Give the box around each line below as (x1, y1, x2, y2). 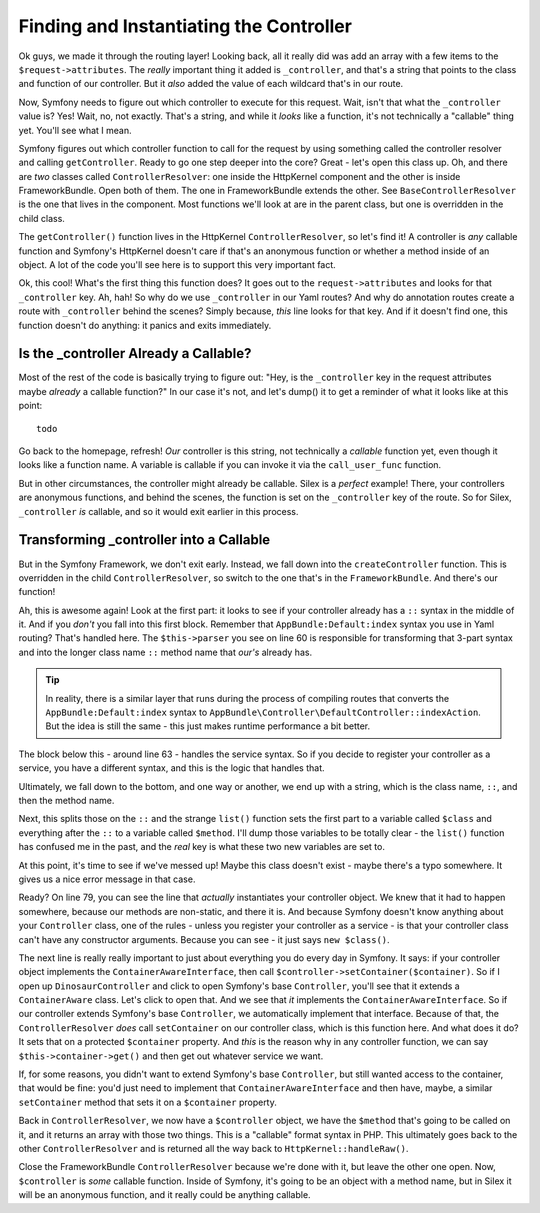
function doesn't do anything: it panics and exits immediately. (18, 319, 272, 331)
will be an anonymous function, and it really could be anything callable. (18, 1189, 311, 1201)
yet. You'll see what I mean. (18, 124, 132, 136)
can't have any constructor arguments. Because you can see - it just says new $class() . (18, 933, 390, 945)
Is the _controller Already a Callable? (18, 345, 252, 362)
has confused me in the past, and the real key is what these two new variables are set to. (18, 841, 385, 853)
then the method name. (18, 794, 115, 806)
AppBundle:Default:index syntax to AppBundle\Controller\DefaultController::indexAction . (45, 706, 482, 719)
